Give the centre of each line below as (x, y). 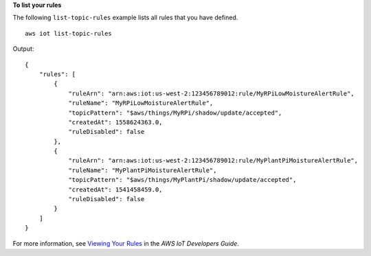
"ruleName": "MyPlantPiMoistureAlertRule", (143, 170)
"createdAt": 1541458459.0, (115, 189)
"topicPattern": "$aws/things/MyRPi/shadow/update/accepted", (175, 113)
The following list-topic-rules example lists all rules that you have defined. (125, 18)
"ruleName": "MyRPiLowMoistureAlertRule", (141, 103)
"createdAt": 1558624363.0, (115, 122)
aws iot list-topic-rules (69, 33)
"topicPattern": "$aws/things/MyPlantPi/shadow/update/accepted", (182, 180)
